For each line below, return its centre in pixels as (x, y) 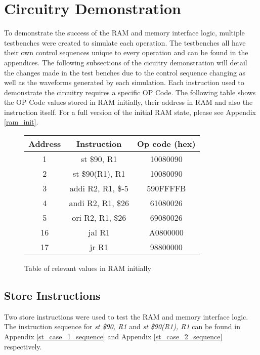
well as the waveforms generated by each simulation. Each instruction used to (124, 82)
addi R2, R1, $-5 (99, 188)
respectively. (23, 346)
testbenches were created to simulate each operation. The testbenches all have (125, 42)
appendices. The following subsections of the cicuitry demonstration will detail (126, 62)
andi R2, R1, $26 (99, 203)
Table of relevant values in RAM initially (88, 268)
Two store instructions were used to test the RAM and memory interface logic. (126, 316)
